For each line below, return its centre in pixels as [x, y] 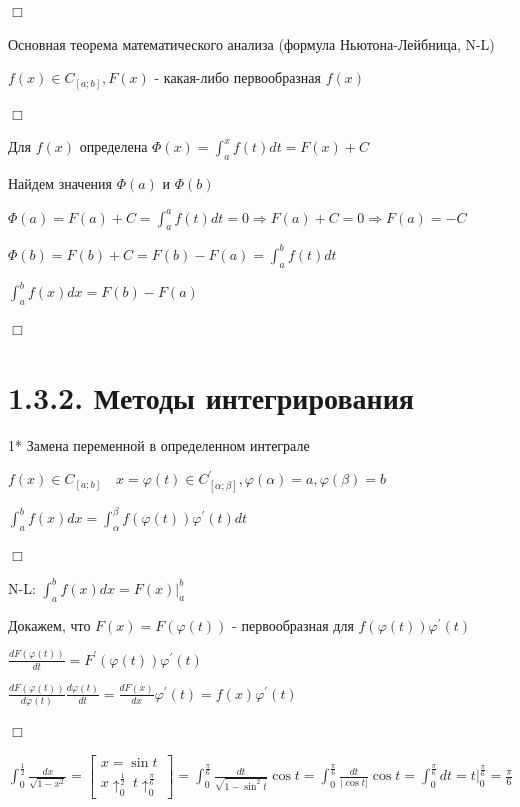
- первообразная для [293, 624]
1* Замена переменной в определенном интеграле [159, 444]
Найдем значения [60, 183]
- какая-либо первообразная [238, 77]
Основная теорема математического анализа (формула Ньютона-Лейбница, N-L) [251, 43]
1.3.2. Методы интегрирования [211, 396]
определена [113, 146]
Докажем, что [49, 624]
